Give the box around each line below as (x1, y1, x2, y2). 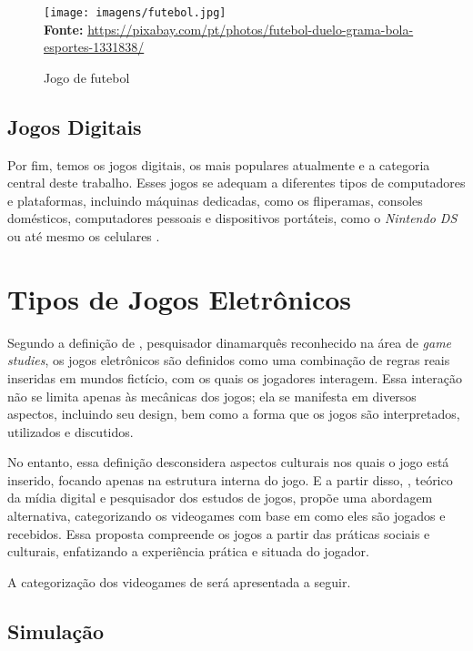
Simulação (7, 616, 104, 645)
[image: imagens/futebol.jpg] (44, 6, 226, 19)
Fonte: (44, 19, 84, 38)
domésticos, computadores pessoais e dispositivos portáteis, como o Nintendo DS (7, 209, 458, 228)
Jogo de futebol (44, 67, 130, 86)
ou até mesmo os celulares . (7, 227, 160, 246)
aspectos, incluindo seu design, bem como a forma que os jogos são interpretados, (7, 404, 460, 423)
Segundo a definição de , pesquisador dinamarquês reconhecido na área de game (7, 332, 452, 351)
